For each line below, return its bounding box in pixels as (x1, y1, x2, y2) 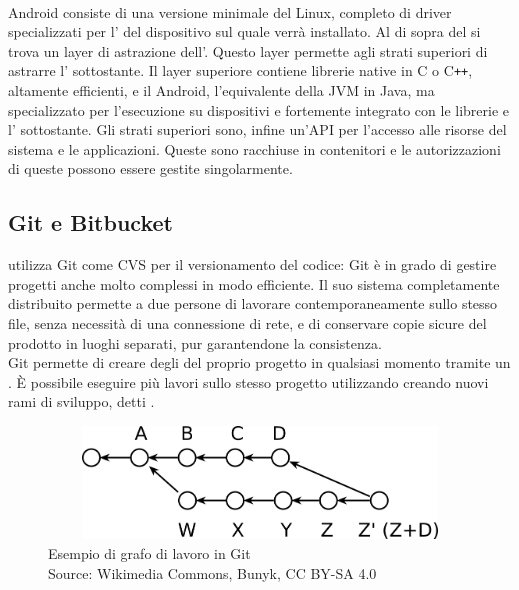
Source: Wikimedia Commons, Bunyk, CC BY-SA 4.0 (48, 562, 377, 583)
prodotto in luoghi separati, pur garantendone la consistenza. (8, 332, 382, 353)
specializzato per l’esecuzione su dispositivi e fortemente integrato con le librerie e (8, 99, 510, 120)
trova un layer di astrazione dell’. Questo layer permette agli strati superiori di (8, 40, 488, 61)
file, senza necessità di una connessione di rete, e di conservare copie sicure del (8, 312, 487, 333)
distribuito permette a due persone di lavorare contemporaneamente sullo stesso (8, 293, 498, 314)
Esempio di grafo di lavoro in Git (48, 542, 251, 563)
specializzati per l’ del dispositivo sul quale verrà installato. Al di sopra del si (8, 21, 481, 42)
